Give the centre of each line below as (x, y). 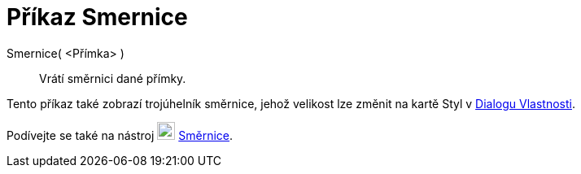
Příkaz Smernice (97, 17)
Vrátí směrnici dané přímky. (113, 78)
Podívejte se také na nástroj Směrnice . (120, 135)
